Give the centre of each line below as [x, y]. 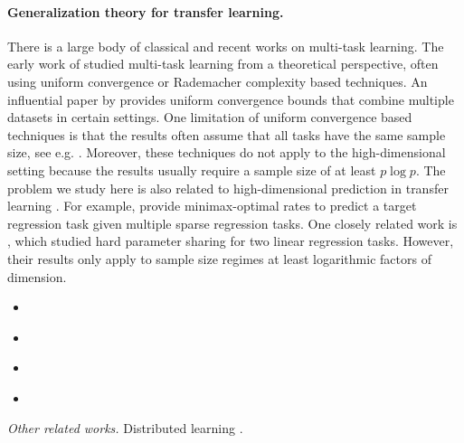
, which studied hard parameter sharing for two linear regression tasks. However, [231, 241]
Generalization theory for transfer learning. [146, 11]
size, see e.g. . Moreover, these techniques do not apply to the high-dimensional [227, 152]
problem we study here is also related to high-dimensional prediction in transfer [228, 188]
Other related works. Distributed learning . [125, 428]
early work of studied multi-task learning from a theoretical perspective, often [223, 64]
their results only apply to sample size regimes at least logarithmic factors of [219, 258]
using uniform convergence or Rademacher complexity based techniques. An [218, 81]
